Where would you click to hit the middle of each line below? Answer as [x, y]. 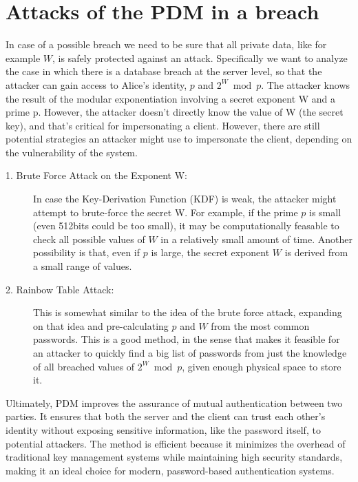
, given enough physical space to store [262, 366]
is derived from [316, 252]
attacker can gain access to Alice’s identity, [96, 84]
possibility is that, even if [87, 252]
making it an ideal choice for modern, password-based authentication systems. [170, 470]
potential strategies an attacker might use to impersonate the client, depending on [179, 139]
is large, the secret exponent [210, 252]
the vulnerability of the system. [72, 152]
